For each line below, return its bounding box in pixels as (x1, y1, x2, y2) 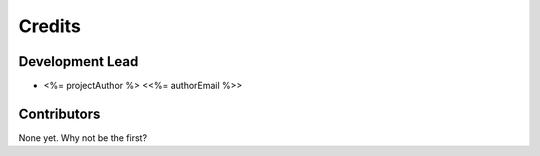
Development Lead (18, 53, 139, 70)
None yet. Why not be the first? (18, 131, 148, 144)
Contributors (18, 105, 101, 122)
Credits (18, 15, 82, 37)
